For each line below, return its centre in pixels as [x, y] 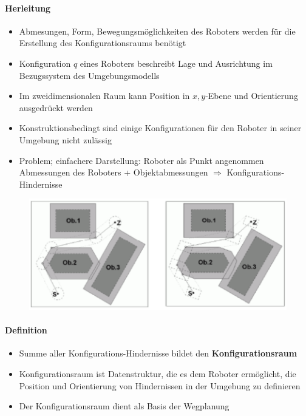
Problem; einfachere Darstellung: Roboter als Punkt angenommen [141, 160]
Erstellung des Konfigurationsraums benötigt [103, 43]
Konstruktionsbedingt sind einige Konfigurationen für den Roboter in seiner [160, 128]
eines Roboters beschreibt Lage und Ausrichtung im [176, 63]
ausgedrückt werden [56, 107]
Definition [26, 330]
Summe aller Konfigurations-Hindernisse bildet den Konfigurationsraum [158, 353]
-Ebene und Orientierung [252, 96]
